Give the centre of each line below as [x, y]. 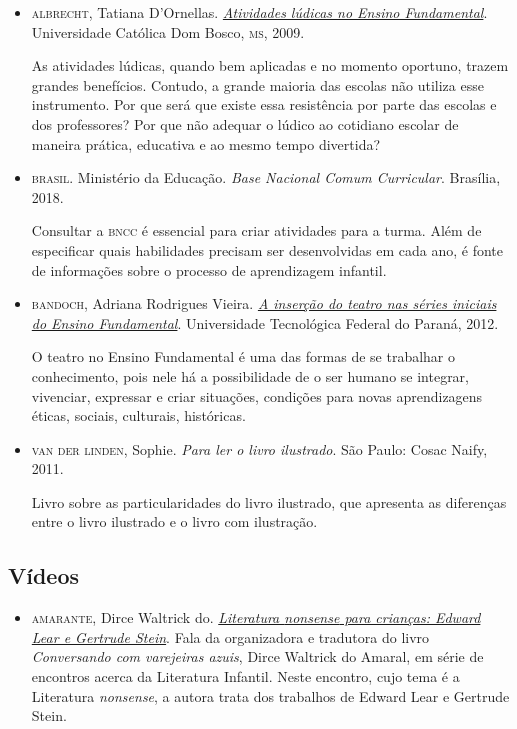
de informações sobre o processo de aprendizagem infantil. [209, 269]
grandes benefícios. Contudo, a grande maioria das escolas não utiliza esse [257, 84]
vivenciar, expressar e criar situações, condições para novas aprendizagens [257, 395]
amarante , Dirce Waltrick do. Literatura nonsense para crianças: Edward [256, 617]
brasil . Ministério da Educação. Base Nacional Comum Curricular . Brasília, [266, 177]
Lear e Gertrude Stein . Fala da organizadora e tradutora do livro [230, 636]
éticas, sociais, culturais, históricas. [138, 415]
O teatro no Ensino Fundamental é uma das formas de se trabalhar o [243, 356]
